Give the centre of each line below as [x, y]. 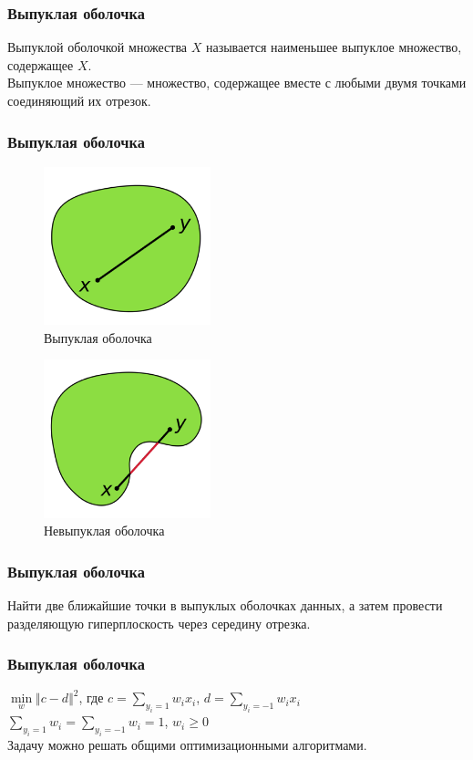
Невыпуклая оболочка [104, 531]
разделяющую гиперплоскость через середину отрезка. [159, 623]
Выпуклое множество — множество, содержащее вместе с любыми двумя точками [237, 83]
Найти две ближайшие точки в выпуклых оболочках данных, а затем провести [225, 605]
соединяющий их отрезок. [79, 100]
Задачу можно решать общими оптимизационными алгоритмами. [187, 744]
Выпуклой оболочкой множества [98, 47]
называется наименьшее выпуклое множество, [334, 47]
